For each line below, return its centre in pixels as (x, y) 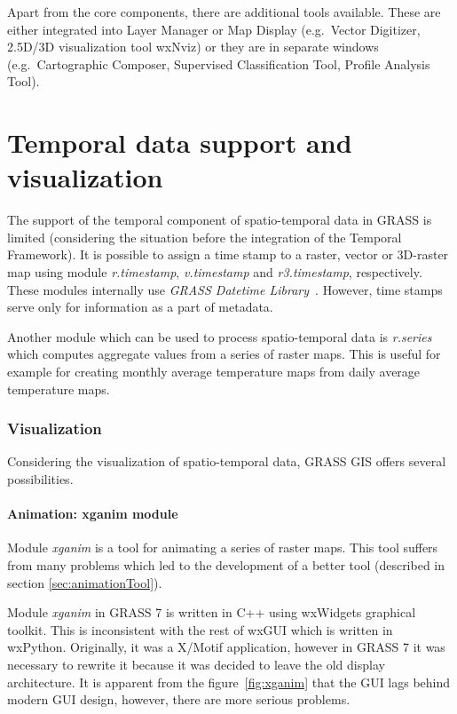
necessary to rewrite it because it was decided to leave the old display (196, 664)
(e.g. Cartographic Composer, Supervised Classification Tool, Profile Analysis (219, 63)
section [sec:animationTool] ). (85, 582)
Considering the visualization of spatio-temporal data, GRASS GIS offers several (227, 461)
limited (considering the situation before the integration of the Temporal (205, 237)
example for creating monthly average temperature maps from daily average (214, 372)
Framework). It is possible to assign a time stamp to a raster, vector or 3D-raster (228, 254)
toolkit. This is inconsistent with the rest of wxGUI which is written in (200, 629)
